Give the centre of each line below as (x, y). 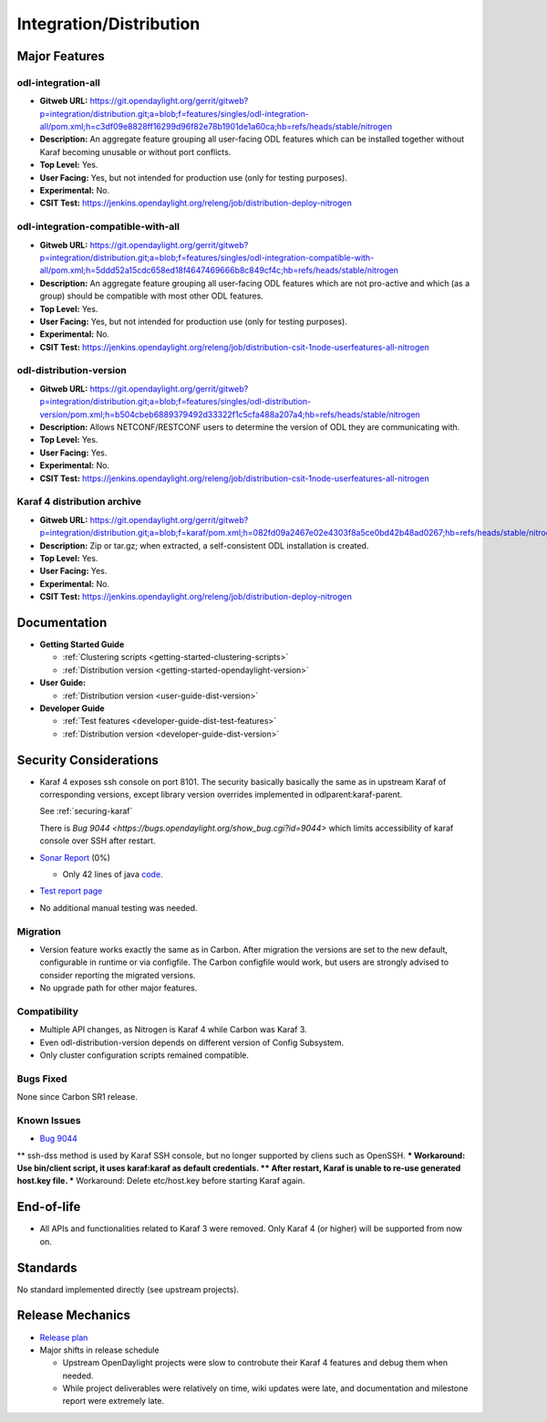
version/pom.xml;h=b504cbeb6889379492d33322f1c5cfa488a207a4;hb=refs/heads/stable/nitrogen (230, 414)
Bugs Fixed (42, 1079)
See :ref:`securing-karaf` (86, 811)
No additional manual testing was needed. (119, 907)
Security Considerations (88, 760)
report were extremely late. (113, 1401)
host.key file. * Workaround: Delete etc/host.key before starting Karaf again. (161, 1181)
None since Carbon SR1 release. (77, 1097)
